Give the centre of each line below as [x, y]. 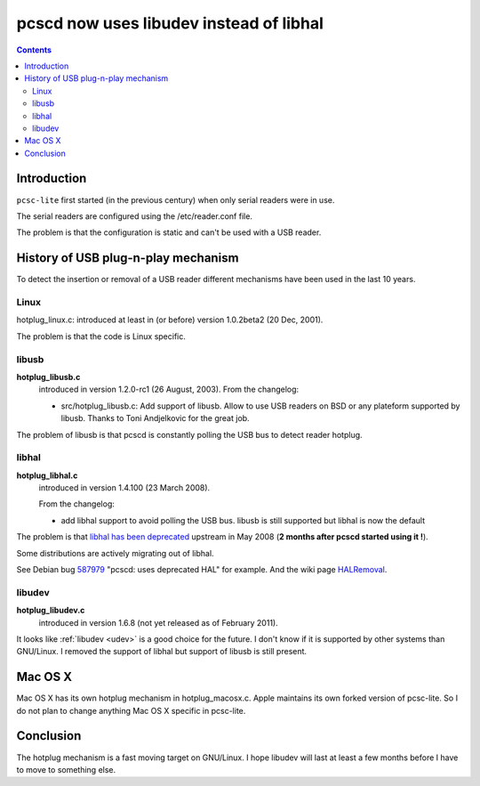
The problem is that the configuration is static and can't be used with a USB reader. [169, 232]
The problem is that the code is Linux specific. [101, 336]
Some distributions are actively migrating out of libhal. [115, 553]
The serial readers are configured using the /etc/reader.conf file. [135, 216]
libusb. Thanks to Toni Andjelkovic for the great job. [155, 418]
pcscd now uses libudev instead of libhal [170, 23]
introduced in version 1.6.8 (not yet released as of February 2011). [159, 622]
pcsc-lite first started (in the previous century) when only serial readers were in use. [176, 199]
